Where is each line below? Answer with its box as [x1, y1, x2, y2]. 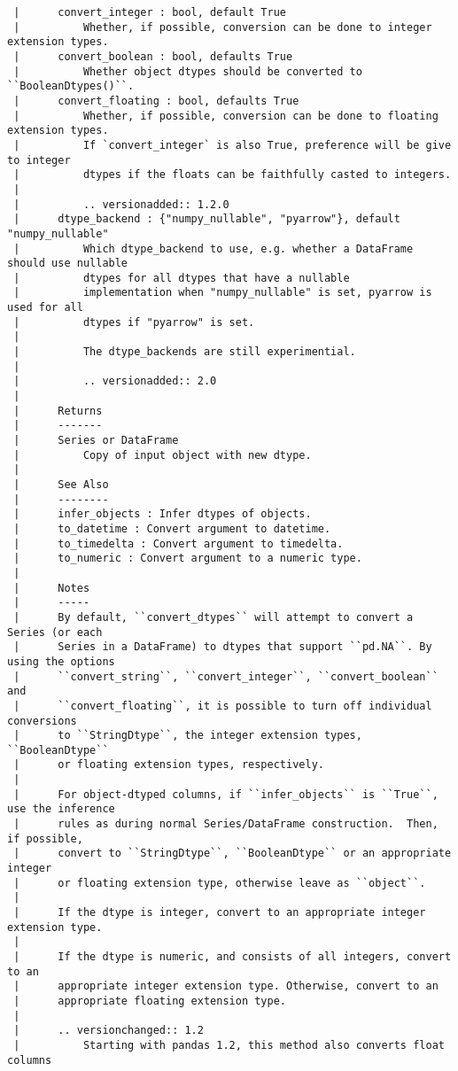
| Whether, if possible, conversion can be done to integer [13, 20, 432, 34]
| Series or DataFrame [13, 434, 179, 447]
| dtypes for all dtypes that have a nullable [13, 271, 350, 284]
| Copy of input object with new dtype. [13, 448, 312, 462]
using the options [7, 655, 115, 668]
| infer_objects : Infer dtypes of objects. [13, 508, 312, 521]
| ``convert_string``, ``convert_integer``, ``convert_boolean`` [13, 670, 439, 683]
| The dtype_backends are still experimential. [13, 345, 356, 359]
